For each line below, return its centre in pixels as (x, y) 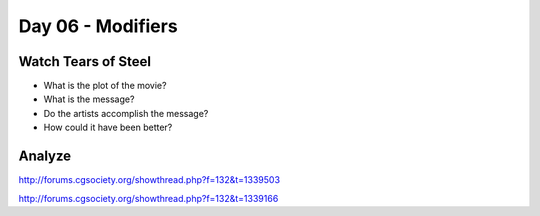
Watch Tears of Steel (85, 61)
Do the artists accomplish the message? (126, 113)
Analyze (45, 156)
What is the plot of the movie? (105, 86)
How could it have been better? (108, 127)
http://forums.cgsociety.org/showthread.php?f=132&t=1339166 (148, 198)
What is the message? (89, 99)
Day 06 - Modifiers (98, 26)
